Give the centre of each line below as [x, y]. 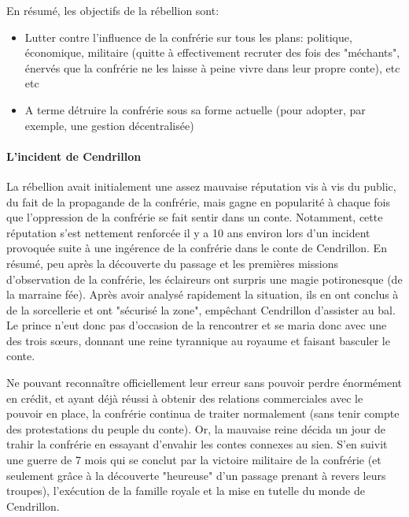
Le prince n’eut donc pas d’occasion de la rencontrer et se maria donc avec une [197, 325]
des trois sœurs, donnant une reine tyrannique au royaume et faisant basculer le [198, 340]
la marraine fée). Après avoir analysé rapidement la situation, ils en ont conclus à [203, 294]
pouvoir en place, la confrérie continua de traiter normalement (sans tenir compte [203, 413]
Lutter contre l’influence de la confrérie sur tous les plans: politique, [188, 37]
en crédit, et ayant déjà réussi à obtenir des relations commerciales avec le [185, 398]
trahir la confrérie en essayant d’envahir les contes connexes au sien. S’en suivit [197, 444]
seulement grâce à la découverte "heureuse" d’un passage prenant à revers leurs [196, 475]
